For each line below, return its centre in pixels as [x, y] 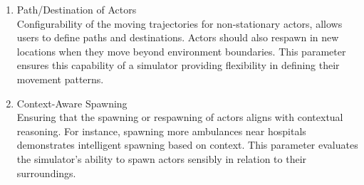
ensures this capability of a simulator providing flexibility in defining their [178, 65]
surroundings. [46, 173]
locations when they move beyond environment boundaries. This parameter [181, 51]
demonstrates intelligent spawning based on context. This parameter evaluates [187, 145]
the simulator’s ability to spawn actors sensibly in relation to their [162, 158]
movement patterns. [60, 79]
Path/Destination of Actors [77, 9]
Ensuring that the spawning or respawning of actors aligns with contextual [180, 117]
